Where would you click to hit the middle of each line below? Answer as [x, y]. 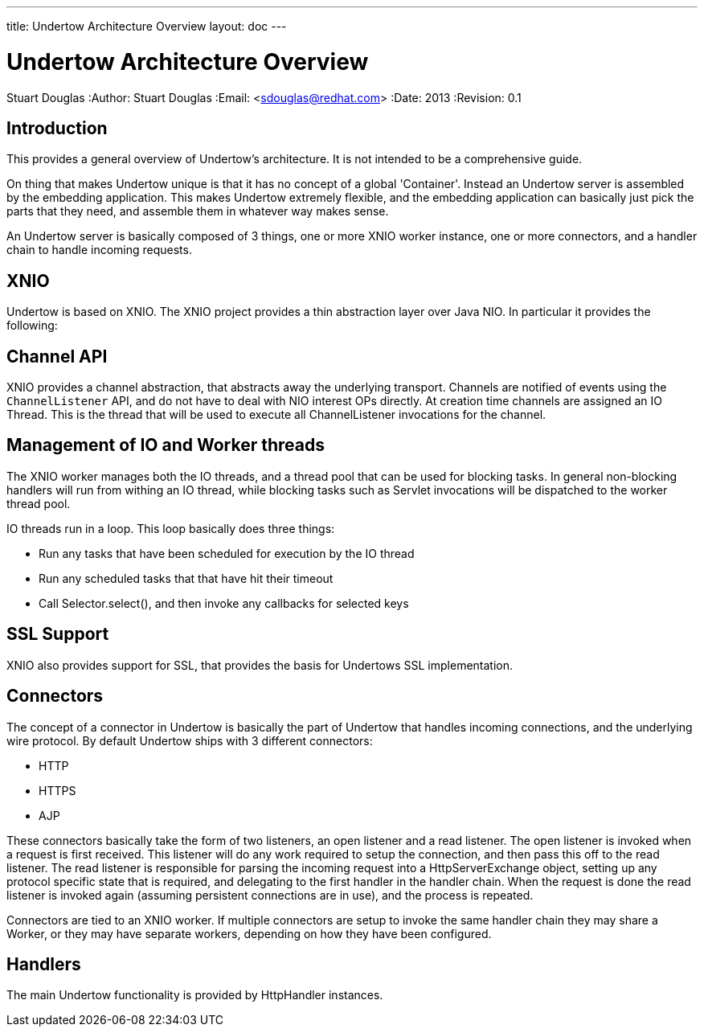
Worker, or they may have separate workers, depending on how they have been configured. [249, 933]
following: [32, 326]
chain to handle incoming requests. [99, 250]
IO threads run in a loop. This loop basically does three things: [171, 528]
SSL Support [58, 634]
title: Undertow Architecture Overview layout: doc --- [147, 26]
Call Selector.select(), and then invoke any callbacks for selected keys [224, 603]
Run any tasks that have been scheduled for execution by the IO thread [227, 553]
